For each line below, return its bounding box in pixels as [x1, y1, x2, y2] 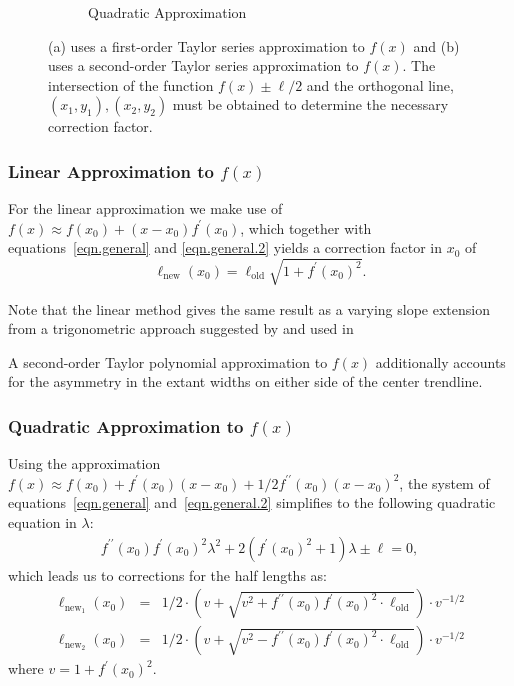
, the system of [399, 472, 490, 493]
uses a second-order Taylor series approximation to [48, 55, 359, 76]
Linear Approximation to [8, 158, 214, 183]
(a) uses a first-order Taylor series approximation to [48, 35, 365, 56]
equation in [8, 511, 77, 532]
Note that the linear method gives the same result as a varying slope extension [8, 298, 490, 319]
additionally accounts [375, 351, 506, 372]
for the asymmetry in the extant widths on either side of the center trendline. [8, 371, 483, 392]
